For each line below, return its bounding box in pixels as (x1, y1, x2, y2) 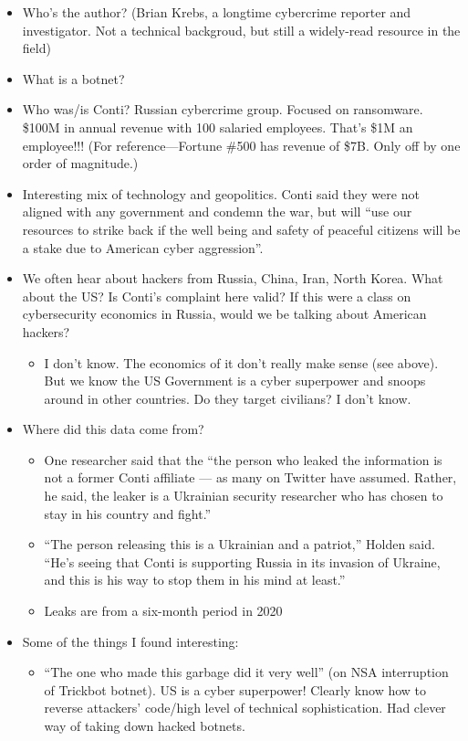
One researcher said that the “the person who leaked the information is (44, 450, 442, 469)
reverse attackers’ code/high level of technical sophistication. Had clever (44, 698, 446, 717)
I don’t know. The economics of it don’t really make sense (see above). (44, 353, 439, 372)
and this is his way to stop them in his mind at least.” (44, 570, 346, 589)
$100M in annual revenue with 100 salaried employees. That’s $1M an (22, 117, 413, 136)
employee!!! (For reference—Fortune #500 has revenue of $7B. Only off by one (22, 135, 461, 154)
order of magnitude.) (22, 153, 139, 173)
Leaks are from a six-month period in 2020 (44, 601, 283, 620)
